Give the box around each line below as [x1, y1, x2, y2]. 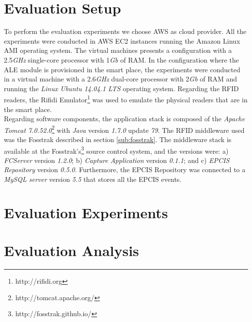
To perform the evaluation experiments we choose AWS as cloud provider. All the [4, 26, 247, 36]
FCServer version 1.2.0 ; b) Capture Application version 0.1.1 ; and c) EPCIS [4, 155, 230, 165]
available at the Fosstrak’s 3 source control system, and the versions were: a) [4, 144, 229, 156]
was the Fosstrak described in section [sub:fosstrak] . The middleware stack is [4, 134, 232, 144]
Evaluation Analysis [4, 241, 139, 260]
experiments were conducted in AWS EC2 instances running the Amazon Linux [4, 35, 240, 46]
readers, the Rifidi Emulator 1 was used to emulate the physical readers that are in [4, 93, 248, 104]
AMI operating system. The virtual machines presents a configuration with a [4, 45, 232, 55]
